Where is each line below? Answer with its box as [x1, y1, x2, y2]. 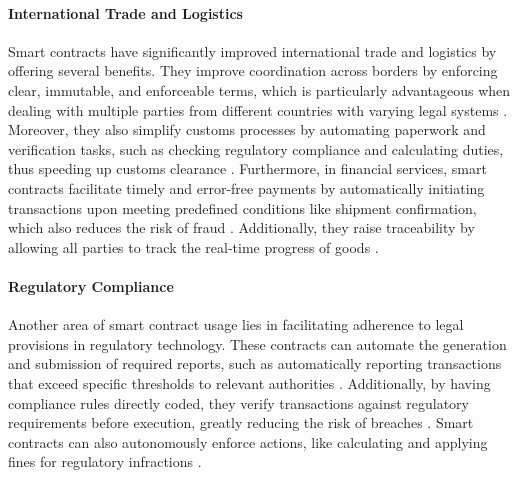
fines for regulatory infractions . [8, 451, 202, 472]
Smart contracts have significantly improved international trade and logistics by [8, 40, 497, 61]
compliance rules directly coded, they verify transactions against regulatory [8, 392, 470, 413]
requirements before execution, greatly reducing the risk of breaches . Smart [8, 412, 474, 433]
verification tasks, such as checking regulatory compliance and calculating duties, [8, 138, 504, 159]
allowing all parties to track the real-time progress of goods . [8, 236, 379, 257]
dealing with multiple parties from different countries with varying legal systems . [8, 99, 508, 120]
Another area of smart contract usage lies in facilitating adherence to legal [8, 314, 464, 335]
